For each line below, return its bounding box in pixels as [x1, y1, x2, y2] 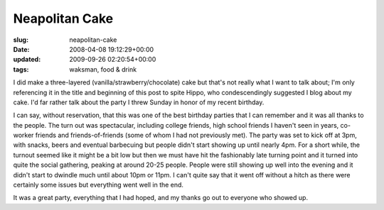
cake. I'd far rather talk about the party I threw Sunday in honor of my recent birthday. [13, 98, 265, 106]
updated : [13, 55, 41, 64]
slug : [13, 35, 28, 44]
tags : [13, 65, 29, 74]
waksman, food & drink [69, 65, 137, 74]
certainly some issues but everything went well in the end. [13, 181, 184, 189]
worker [13, 131, 34, 140]
